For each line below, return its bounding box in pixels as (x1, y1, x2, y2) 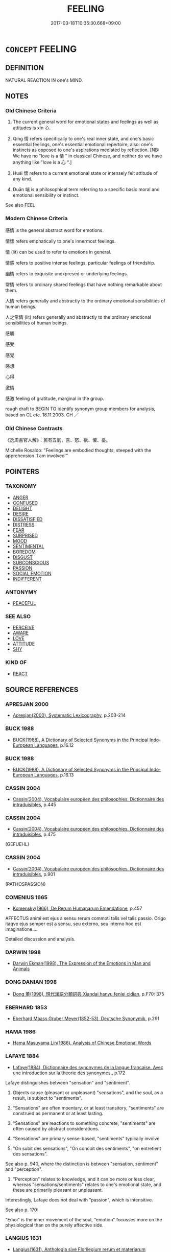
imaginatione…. (5, 926, 38, 932)
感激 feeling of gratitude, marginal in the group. (5, 395, 105, 401)
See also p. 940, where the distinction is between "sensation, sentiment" (5, 1161, 158, 1167)
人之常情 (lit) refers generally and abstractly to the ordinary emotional (5, 314, 152, 320)
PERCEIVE (12, 624, 35, 631)
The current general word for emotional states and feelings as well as (12, 119, 159, 125)
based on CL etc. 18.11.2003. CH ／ (5, 412, 79, 418)
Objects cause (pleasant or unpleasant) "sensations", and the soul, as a (12, 1089, 163, 1096)
